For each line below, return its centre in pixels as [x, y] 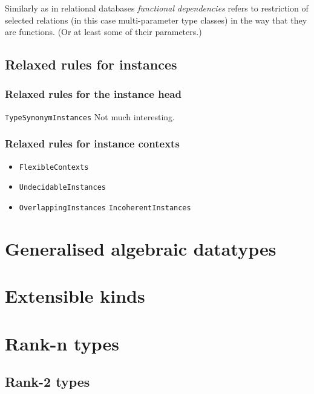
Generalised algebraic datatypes [141, 248]
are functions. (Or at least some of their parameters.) [103, 32]
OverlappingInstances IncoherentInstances [105, 208]
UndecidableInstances [62, 188]
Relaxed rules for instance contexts [92, 144]
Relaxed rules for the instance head [93, 94]
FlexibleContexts [54, 167]
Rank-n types [62, 343]
